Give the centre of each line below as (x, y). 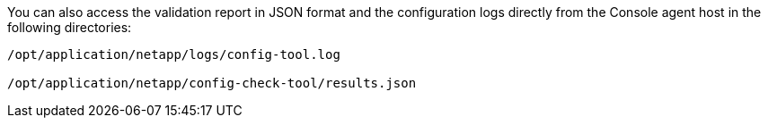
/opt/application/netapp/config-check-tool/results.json (212, 83)
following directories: (70, 27)
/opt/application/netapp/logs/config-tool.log (174, 54)
